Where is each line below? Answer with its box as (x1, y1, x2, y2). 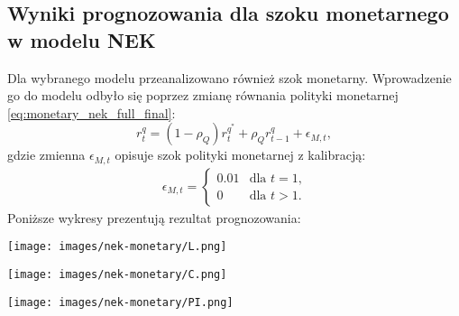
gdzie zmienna (7, 145, 86, 164)
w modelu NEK (7, 25, 156, 53)
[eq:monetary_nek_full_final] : (7, 103, 176, 122)
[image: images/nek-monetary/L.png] (7, 240, 227, 254)
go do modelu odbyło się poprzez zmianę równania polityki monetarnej (7, 86, 399, 105)
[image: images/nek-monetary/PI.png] (7, 295, 234, 309)
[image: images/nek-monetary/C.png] (7, 268, 227, 282)
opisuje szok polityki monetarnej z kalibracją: (115, 145, 366, 164)
